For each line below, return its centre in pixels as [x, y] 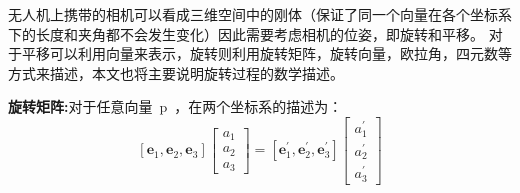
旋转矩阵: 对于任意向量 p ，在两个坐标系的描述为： [175, 106]
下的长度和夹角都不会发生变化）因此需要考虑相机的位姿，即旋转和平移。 [246, 33]
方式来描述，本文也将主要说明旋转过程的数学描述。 [176, 72]
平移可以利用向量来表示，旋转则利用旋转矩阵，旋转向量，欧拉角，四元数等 [266, 53]
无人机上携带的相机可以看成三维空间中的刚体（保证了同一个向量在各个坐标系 [260, 14]
